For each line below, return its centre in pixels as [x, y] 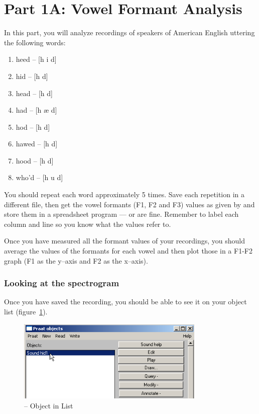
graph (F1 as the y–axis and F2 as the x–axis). [76, 260]
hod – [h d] [33, 127]
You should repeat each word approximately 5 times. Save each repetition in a [124, 194]
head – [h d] [34, 93]
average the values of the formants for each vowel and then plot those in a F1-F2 [128, 251]
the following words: [35, 42]
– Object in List [49, 405]
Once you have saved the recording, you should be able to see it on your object [125, 302]
